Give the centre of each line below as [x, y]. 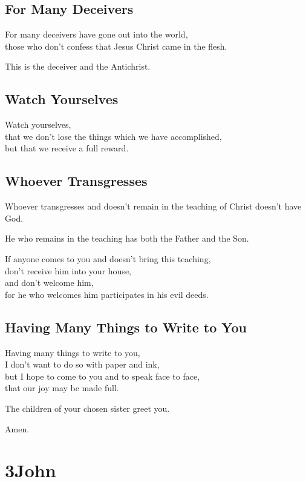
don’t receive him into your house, [68, 270]
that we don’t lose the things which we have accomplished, [113, 136]
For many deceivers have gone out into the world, [96, 34]
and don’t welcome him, [49, 282]
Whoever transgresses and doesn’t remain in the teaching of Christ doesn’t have [153, 206]
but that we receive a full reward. [67, 148]
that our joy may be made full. [62, 388]
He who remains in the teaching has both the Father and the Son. [127, 238]
